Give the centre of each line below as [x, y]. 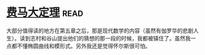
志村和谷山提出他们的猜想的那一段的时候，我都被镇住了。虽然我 [110, 38]
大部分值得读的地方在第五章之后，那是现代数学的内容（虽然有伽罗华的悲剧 [100, 31]
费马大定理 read [45, 13]
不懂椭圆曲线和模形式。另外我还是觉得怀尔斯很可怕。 [84, 46]
